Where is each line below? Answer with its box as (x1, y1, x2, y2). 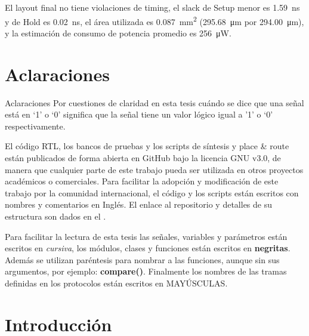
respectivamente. (5, 119, 66, 132)
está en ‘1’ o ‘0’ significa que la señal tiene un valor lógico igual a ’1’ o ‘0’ (5, 108, 273, 121)
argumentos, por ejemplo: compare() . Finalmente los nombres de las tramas (5, 265, 287, 278)
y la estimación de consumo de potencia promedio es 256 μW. (5, 26, 231, 39)
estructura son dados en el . (5, 209, 106, 222)
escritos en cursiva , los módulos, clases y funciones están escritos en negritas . (5, 242, 291, 254)
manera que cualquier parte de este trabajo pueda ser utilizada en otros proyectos (5, 163, 304, 175)
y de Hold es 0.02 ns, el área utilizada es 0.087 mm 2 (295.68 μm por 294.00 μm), (5, 13, 304, 27)
